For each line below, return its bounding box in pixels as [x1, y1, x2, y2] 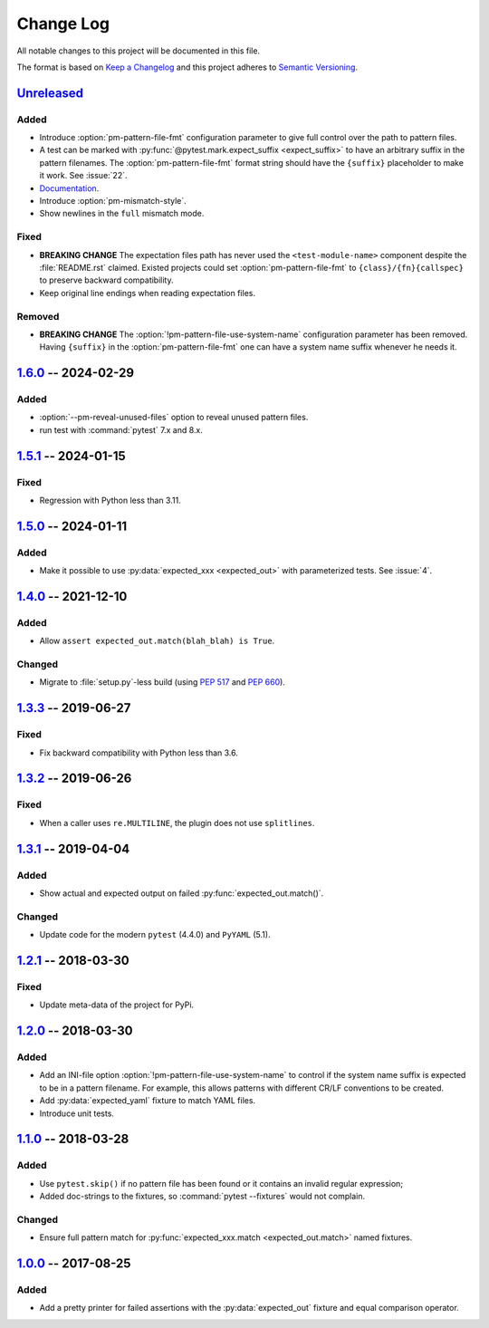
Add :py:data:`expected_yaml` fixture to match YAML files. [39, 1095, 256, 1106]
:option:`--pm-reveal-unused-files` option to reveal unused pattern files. [39, 412, 309, 423]
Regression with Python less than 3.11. [39, 495, 181, 505]
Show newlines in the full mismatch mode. [39, 208, 205, 219]
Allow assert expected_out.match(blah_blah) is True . [39, 635, 275, 647]
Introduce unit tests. [39, 1108, 115, 1119]
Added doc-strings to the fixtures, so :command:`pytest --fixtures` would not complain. [39, 1191, 366, 1202]
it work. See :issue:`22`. [39, 170, 128, 181]
